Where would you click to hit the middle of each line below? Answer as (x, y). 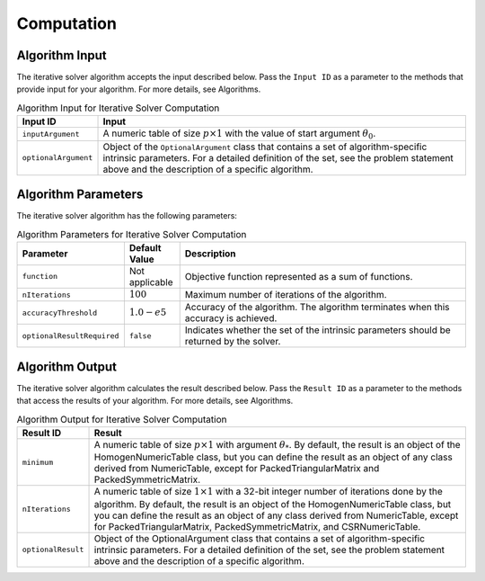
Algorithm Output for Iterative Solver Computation (122, 419)
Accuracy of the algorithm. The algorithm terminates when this (317, 308)
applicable (151, 282)
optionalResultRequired (71, 336)
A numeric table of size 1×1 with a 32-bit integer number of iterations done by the (269, 492)
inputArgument (51, 134)
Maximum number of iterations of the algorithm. (286, 295)
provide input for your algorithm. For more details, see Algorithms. (139, 89)
